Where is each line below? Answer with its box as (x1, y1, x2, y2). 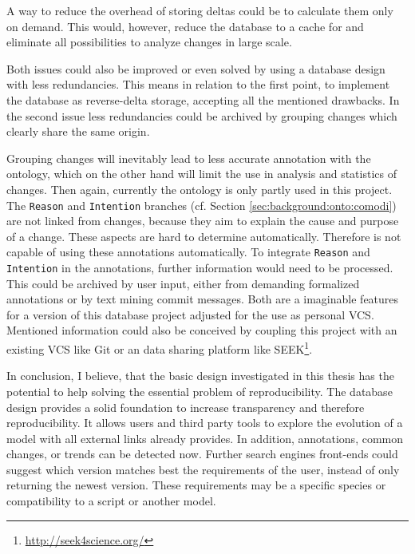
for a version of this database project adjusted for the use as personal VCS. (6, 306, 374, 323)
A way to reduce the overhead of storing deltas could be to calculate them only (6, 2, 393, 18)
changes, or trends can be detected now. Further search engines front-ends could (6, 445, 398, 462)
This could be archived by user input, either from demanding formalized (6, 275, 360, 291)
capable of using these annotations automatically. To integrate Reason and (6, 243, 370, 260)
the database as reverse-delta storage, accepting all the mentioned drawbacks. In (6, 91, 400, 108)
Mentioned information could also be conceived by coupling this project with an (6, 322, 397, 338)
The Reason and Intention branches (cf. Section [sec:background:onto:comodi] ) (6, 196, 397, 213)
